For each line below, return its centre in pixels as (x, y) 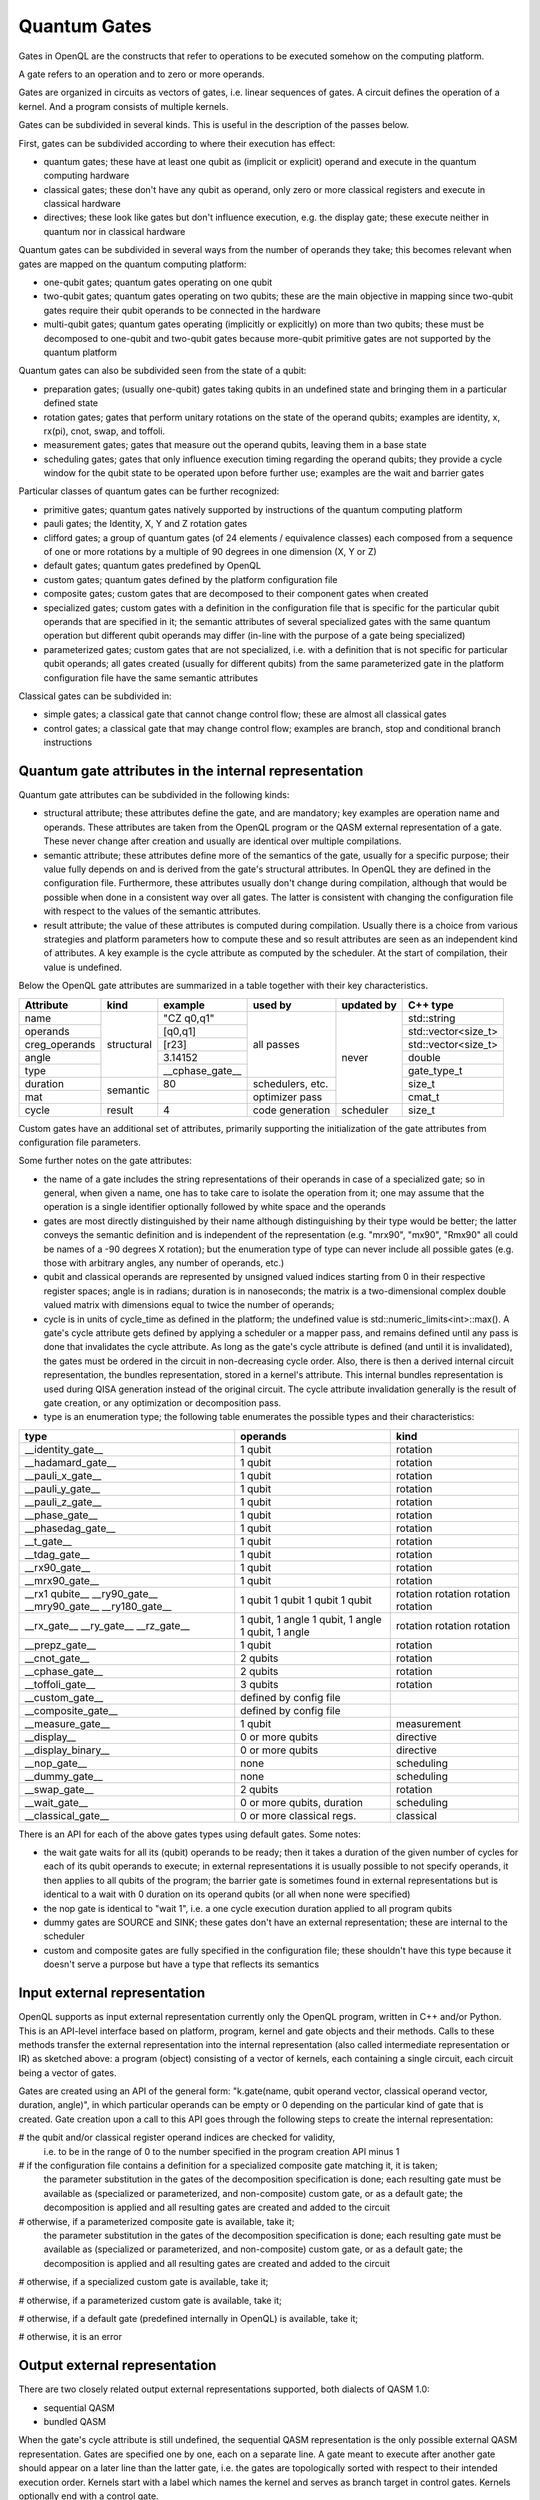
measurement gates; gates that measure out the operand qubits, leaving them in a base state (235, 445)
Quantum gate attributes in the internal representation (191, 770)
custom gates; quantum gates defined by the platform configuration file (190, 579)
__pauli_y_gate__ (62, 1488)
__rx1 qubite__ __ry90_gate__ (91, 1593)
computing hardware (86, 176)
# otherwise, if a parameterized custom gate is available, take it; (150, 2300)
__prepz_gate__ (60, 1645)
